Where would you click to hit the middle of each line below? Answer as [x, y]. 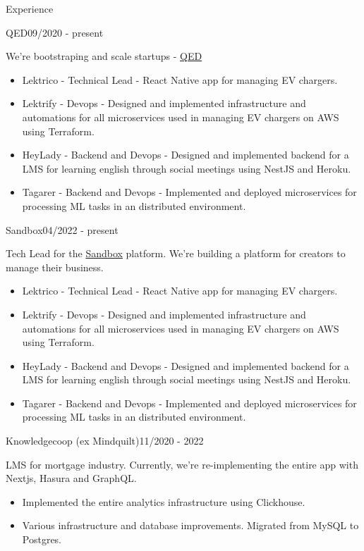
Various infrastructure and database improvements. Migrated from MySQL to [190, 525]
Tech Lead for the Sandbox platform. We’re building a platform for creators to [176, 253]
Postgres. [42, 539]
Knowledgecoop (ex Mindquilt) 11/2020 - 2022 [105, 441]
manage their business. [55, 267]
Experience [30, 8]
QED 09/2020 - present [55, 32]
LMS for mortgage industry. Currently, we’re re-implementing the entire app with [182, 464]
